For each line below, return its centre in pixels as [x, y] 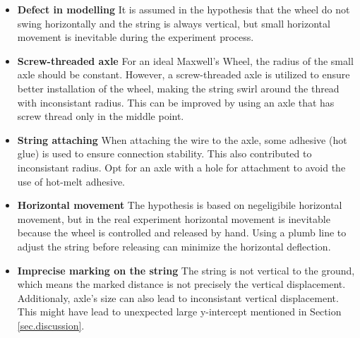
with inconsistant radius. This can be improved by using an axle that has [176, 102]
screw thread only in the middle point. [101, 116]
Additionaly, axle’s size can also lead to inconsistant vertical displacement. [178, 297]
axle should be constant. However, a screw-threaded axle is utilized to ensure [184, 74]
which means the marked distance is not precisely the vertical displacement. [181, 284]
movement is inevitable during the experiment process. [136, 37]
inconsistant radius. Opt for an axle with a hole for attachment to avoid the [181, 167]
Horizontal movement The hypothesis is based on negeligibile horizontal [180, 205]
